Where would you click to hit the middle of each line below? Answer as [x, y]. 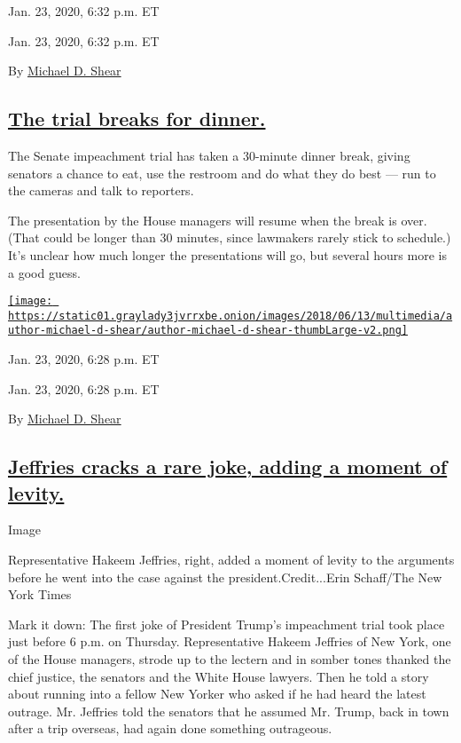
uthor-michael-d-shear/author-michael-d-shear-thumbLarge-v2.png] [208, 331]
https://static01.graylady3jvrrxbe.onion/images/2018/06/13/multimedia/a [230, 316]
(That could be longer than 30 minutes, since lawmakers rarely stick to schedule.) [230, 237]
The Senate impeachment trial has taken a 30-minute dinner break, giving [209, 155]
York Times [40, 594]
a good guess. [44, 272]
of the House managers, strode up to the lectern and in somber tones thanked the [230, 659]
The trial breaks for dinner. [137, 119]
